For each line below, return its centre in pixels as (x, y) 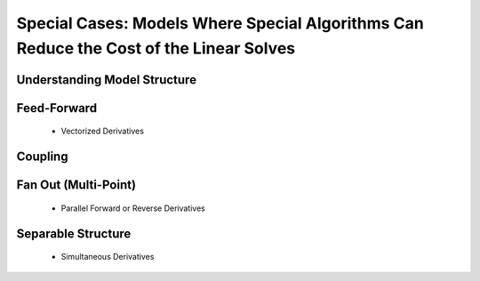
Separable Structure (74, 233)
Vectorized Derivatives (102, 131)
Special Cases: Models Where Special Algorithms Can (220, 23)
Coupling (42, 157)
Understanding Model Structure (107, 80)
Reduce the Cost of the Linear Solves (156, 48)
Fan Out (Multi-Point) (76, 185)
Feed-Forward (57, 108)
